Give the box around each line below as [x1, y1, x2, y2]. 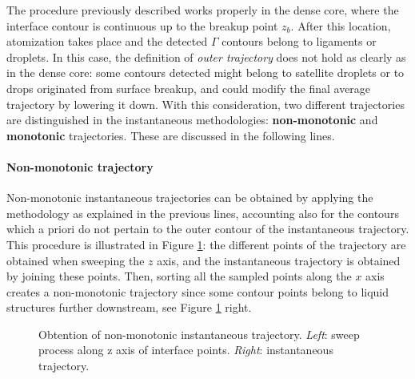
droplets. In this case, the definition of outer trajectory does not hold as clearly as [6, 48, 406, 65]
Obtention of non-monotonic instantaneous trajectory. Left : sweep [38, 325, 360, 342]
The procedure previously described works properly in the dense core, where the [6, 2, 399, 18]
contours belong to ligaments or [221, 33, 377, 50]
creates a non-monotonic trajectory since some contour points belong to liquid [6, 283, 389, 300]
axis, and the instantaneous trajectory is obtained [157, 252, 401, 268]
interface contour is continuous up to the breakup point [6, 17, 278, 34]
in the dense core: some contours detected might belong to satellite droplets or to [6, 64, 405, 81]
